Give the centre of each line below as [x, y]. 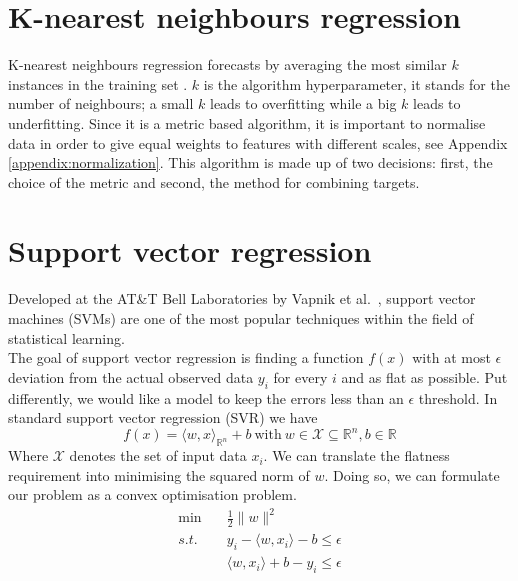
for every [300, 376]
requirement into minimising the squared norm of [159, 474]
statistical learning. [66, 337]
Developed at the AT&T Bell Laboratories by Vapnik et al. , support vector [242, 298]
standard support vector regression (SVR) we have [163, 417]
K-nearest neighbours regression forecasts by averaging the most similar [227, 64]
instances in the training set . [98, 83]
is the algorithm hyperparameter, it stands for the [356, 83]
